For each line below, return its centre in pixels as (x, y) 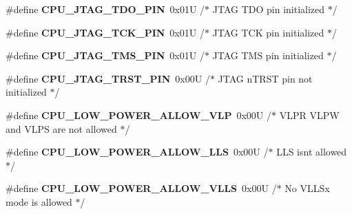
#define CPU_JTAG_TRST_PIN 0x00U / (108, 78)
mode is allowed (39, 201)
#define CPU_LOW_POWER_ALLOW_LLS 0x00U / (137, 152)
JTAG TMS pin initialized (268, 55)
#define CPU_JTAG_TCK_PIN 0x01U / (105, 32)
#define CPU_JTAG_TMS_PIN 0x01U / (105, 55)
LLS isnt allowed (312, 152)
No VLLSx (307, 188)
